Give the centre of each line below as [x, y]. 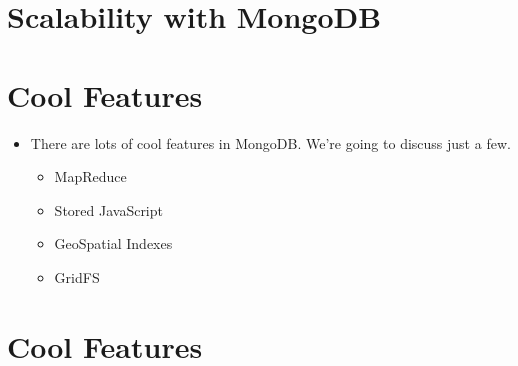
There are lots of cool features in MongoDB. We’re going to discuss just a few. [270, 142]
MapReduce [90, 176]
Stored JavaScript [108, 209]
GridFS [77, 276]
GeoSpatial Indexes [113, 243]
